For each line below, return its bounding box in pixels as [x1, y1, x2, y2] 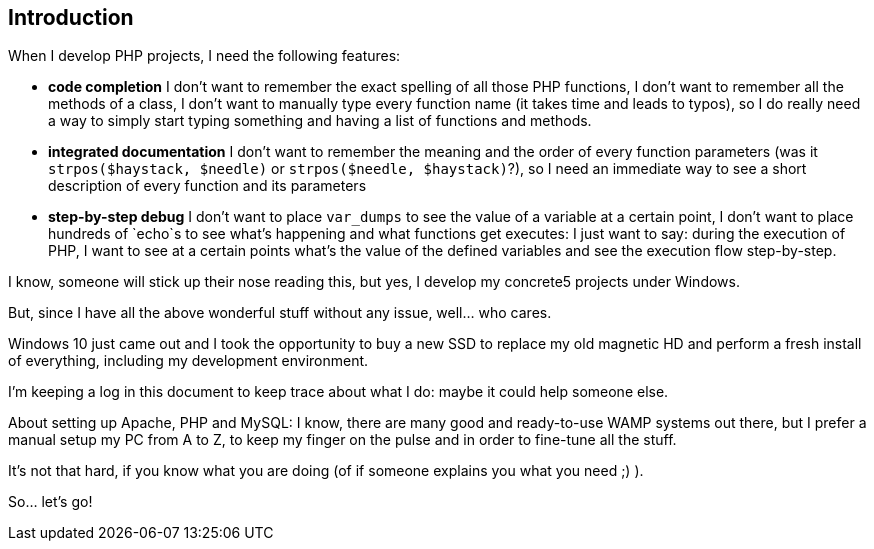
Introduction [8, 5, 134, 30]
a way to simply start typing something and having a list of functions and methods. [48, 112, 592, 130]
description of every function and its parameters [48, 177, 367, 195]
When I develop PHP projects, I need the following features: [8, 47, 401, 65]
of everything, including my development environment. [8, 352, 369, 370]
